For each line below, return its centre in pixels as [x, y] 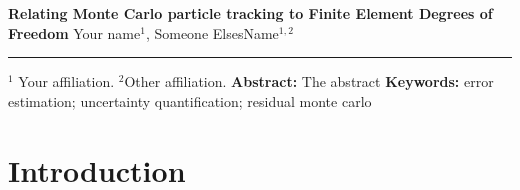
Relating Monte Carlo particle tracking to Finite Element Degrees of [250, 13]
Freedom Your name [74, 32]
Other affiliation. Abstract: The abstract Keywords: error [309, 81]
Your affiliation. [66, 81]
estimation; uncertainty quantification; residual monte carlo [190, 100]
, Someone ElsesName [212, 32]
